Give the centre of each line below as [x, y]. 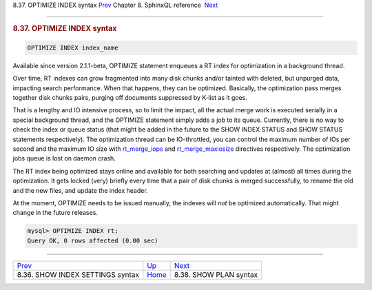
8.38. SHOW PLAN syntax [216, 274]
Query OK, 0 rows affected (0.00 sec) [93, 240]
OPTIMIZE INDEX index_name [73, 48]
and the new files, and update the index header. [80, 190]
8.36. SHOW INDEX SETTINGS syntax [78, 274]
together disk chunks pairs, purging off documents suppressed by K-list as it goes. [130, 98]
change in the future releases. [55, 213]
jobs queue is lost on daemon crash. [64, 158]
